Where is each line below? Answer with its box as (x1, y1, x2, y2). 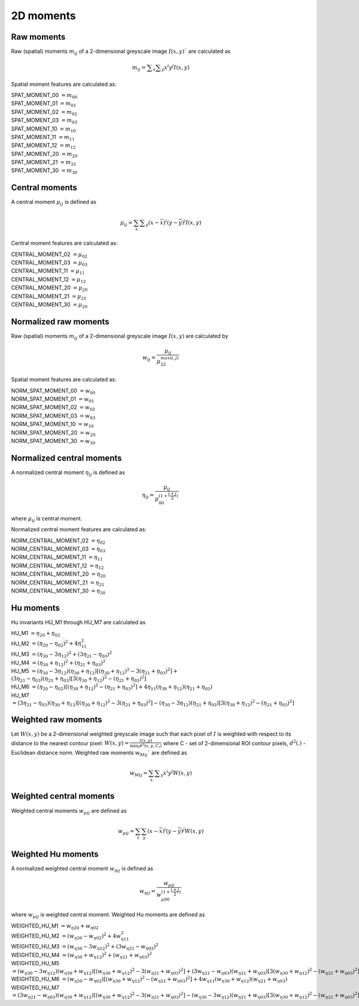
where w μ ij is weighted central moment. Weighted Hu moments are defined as (11, 911, 205, 920)
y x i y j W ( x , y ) (160, 769, 193, 778)
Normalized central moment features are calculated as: (11, 526, 147, 533)
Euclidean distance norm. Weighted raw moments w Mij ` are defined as (11, 749, 187, 758)
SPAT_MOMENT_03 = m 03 (11, 117, 78, 125)
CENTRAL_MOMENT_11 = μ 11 (11, 267, 85, 276)
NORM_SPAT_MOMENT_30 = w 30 (11, 437, 96, 446)
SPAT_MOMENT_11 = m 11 (11, 133, 75, 142)
